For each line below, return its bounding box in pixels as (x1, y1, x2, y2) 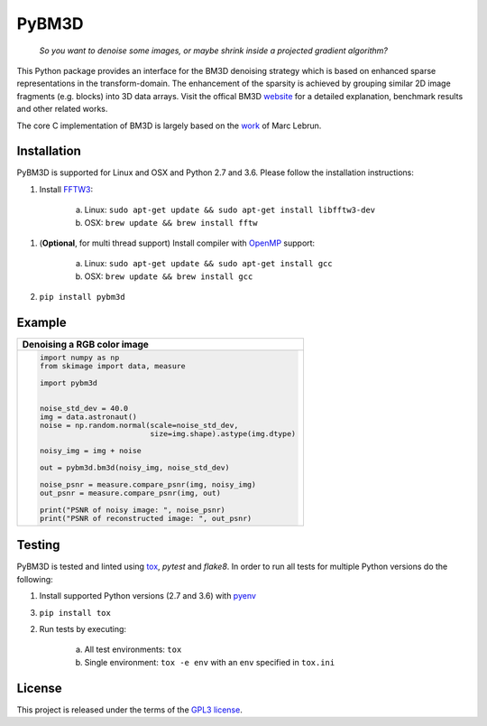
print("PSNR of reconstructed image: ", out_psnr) (39, 513, 253, 523)
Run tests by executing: (39, 623, 126, 634)
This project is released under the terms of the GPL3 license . (16, 704, 243, 715)
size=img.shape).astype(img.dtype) (150, 429, 297, 438)
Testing (16, 537, 60, 553)
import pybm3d (39, 377, 98, 387)
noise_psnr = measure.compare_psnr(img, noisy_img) (39, 479, 257, 489)
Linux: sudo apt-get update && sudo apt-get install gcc (84, 258, 333, 269)
